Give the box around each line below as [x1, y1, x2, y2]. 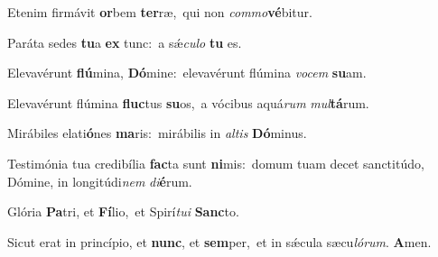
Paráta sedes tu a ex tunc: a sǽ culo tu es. [7, 32, 242, 51]
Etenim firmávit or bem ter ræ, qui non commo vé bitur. [7, 3, 312, 21]
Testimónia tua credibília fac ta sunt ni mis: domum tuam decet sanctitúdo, [7, 153, 424, 172]
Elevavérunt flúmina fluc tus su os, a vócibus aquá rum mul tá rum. [7, 93, 369, 112]
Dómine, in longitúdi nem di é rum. [7, 171, 192, 190]
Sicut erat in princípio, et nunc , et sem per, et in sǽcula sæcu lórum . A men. [7, 232, 432, 251]
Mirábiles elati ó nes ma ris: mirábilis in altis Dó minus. [7, 124, 307, 142]
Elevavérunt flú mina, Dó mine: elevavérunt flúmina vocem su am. [7, 63, 367, 82]
